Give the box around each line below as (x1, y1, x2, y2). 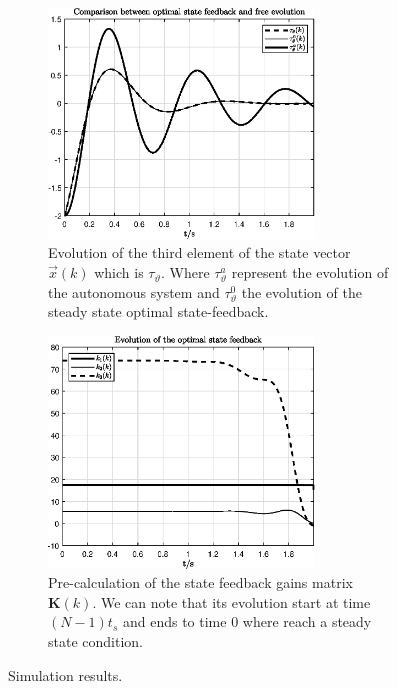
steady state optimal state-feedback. (48, 301, 269, 322)
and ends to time (122, 611, 227, 632)
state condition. (48, 631, 143, 652)
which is (94, 262, 144, 283)
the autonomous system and (48, 281, 220, 302)
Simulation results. (8, 664, 123, 685)
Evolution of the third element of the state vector (48, 242, 351, 263)
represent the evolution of (231, 262, 389, 283)
